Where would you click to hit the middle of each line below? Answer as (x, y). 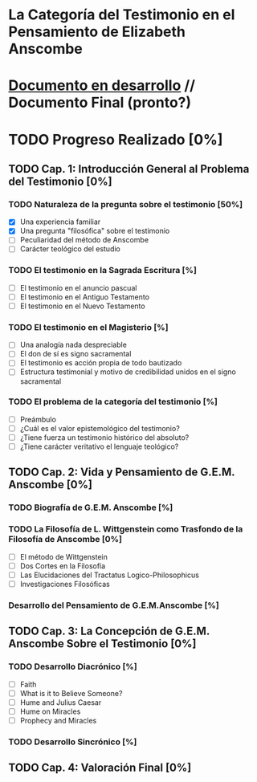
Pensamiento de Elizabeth (97, 32)
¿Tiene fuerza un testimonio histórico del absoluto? (104, 437)
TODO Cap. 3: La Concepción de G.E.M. (109, 631)
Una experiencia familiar (60, 222)
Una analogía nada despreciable (73, 345)
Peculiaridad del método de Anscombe (84, 240)
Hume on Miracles (50, 711)
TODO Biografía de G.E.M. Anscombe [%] (91, 507)
